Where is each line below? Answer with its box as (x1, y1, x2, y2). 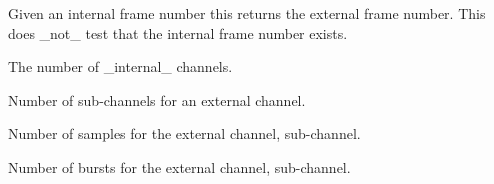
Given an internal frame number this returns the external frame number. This (8, 3, 486, 23)
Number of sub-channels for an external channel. (8, 89, 306, 110)
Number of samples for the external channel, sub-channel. (8, 123, 361, 144)
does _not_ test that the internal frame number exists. (8, 22, 348, 43)
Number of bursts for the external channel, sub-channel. (8, 156, 351, 177)
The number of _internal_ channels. (8, 56, 233, 77)
